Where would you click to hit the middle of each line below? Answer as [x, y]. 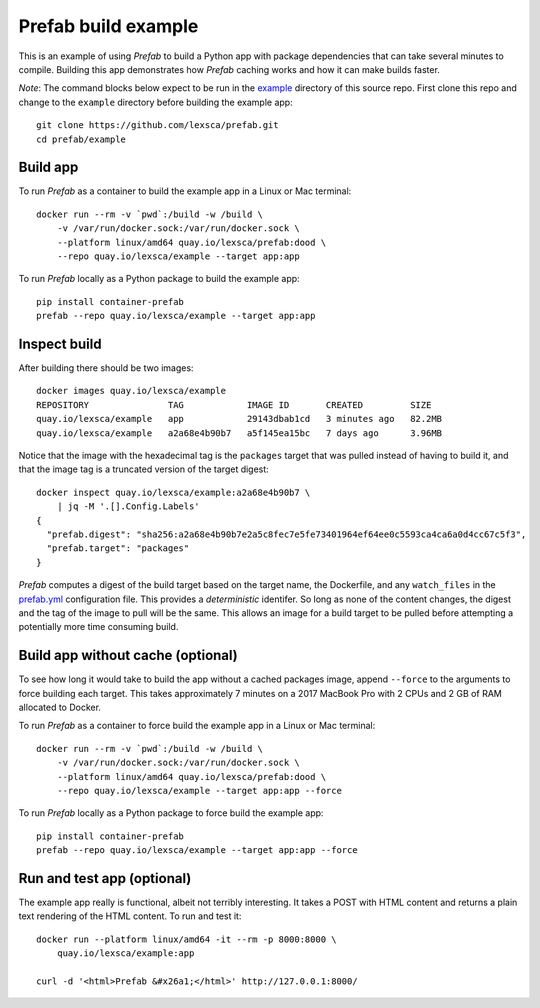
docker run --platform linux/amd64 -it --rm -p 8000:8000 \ [186, 939]
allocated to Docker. [60, 707]
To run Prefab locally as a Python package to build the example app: [159, 279]
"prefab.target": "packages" [118, 548]
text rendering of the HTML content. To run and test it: [130, 916]
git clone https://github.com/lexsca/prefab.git [157, 125]
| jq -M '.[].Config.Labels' [128, 506]
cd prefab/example [81, 139]
